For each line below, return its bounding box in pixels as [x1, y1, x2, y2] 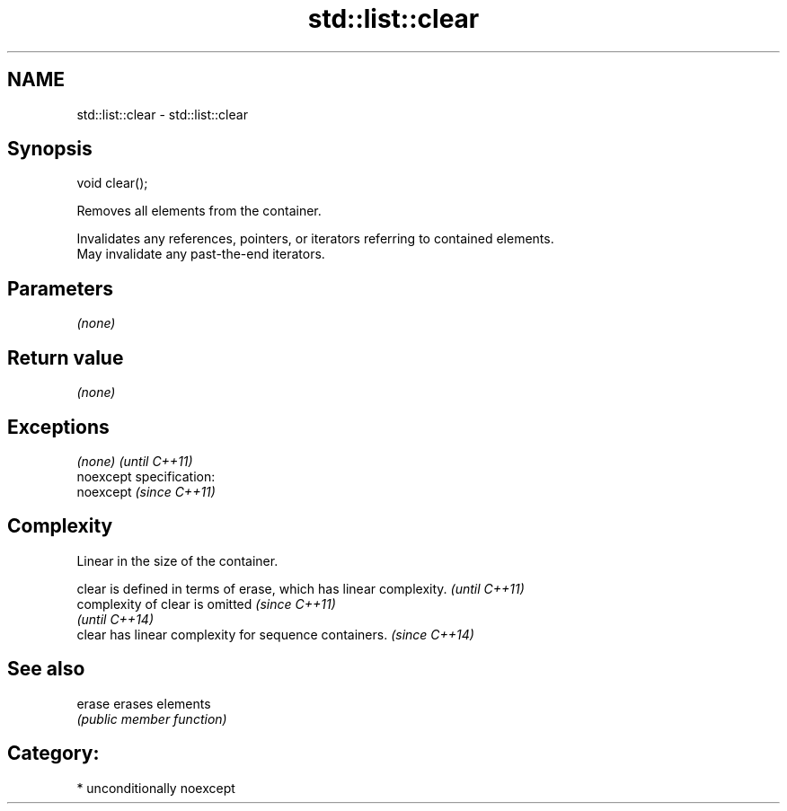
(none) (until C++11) [76, 453, 193, 469]
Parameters [7, 277, 113, 300]
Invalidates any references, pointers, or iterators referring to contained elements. [76, 231, 554, 247]
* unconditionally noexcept [76, 780, 235, 796]
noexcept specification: [76, 468, 216, 484]
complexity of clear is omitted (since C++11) [76, 595, 336, 612]
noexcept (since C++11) [76, 483, 216, 499]
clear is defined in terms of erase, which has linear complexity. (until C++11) [76, 580, 525, 596]
